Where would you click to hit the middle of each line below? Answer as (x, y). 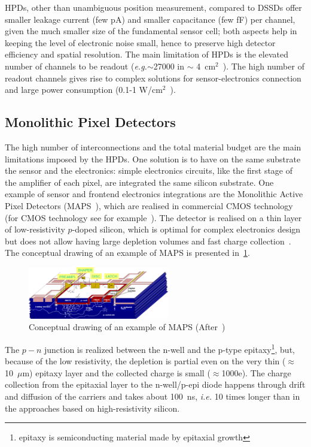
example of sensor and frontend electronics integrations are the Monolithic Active (154, 194)
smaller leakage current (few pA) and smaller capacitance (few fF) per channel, (150, 19)
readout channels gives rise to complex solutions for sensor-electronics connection (153, 78)
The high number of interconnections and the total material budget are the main (153, 147)
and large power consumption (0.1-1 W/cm (84, 90)
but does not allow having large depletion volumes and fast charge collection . (148, 241)
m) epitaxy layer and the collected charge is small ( (116, 372)
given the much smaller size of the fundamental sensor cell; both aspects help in (151, 31)
